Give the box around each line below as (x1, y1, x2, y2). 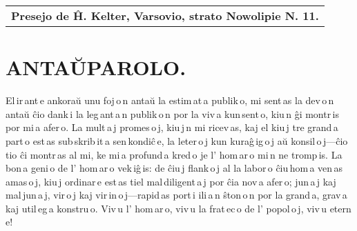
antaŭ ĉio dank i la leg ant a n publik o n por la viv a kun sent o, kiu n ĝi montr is (6, 106, 339, 121)
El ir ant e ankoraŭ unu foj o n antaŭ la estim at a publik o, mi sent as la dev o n (6, 93, 334, 108)
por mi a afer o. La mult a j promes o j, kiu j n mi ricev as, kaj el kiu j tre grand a (6, 120, 338, 134)
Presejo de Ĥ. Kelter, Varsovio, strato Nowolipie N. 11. (11, 8, 319, 23)
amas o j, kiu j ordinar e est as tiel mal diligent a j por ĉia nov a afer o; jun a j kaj (6, 174, 336, 188)
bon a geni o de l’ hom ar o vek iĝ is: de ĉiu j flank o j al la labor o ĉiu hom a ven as (6, 161, 342, 175)
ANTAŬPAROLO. (6, 53, 186, 81)
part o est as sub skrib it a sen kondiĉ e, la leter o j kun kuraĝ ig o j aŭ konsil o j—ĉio (6, 133, 348, 148)
